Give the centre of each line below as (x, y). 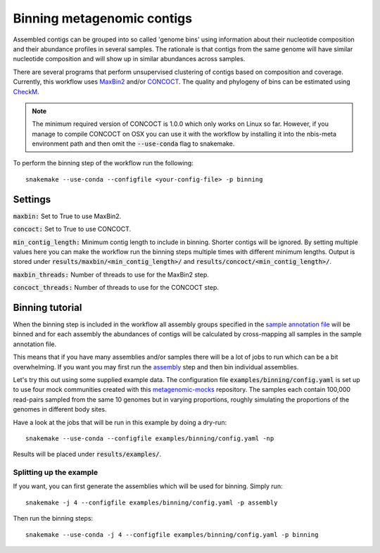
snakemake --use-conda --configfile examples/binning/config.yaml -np (150, 438)
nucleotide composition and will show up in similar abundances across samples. (129, 59)
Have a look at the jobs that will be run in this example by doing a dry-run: (120, 422)
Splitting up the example (56, 473)
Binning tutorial (47, 307)
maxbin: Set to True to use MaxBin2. (67, 216)
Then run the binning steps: (53, 519)
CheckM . (26, 91)
